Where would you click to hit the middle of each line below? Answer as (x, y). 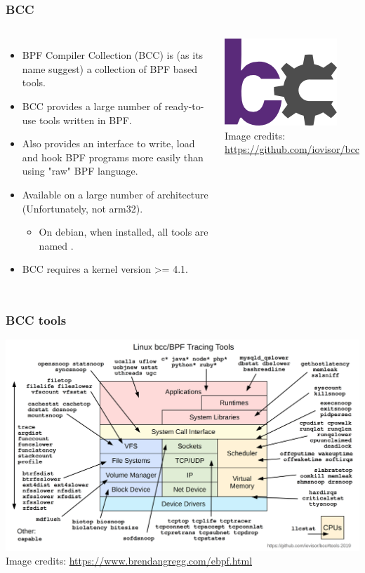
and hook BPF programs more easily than (113, 157)
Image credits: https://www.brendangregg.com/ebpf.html (129, 561)
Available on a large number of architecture (115, 194)
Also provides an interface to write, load (108, 143)
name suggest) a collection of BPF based (110, 68)
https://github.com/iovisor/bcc (292, 149)
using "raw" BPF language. (80, 171)
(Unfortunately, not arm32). (82, 208)
